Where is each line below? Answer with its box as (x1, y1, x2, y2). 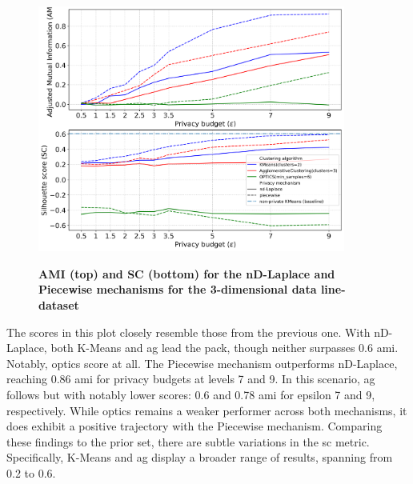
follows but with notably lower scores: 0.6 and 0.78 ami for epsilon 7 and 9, (6, 386, 375, 402)
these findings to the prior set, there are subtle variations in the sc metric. (6, 433, 370, 450)
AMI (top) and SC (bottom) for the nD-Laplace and (38, 265, 335, 282)
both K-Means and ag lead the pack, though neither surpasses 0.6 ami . (50, 339, 399, 356)
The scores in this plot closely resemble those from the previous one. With (6, 323, 371, 340)
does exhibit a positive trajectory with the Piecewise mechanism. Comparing (6, 418, 383, 434)
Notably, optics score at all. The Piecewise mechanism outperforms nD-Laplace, (6, 354, 398, 371)
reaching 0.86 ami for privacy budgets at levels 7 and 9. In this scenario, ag (6, 370, 375, 387)
